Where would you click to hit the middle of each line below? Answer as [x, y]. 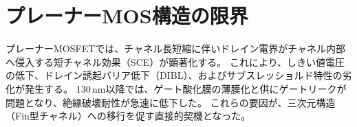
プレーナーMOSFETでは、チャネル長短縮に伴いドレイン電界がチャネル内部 [176, 48]
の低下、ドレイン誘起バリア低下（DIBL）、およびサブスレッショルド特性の [174, 75]
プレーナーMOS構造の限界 [127, 15]
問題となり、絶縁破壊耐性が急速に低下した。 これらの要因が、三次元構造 [171, 102]
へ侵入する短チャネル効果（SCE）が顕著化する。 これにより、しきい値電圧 [175, 61]
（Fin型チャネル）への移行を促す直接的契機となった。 [128, 116]
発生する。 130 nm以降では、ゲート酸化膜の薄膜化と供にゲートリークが [185, 88]
